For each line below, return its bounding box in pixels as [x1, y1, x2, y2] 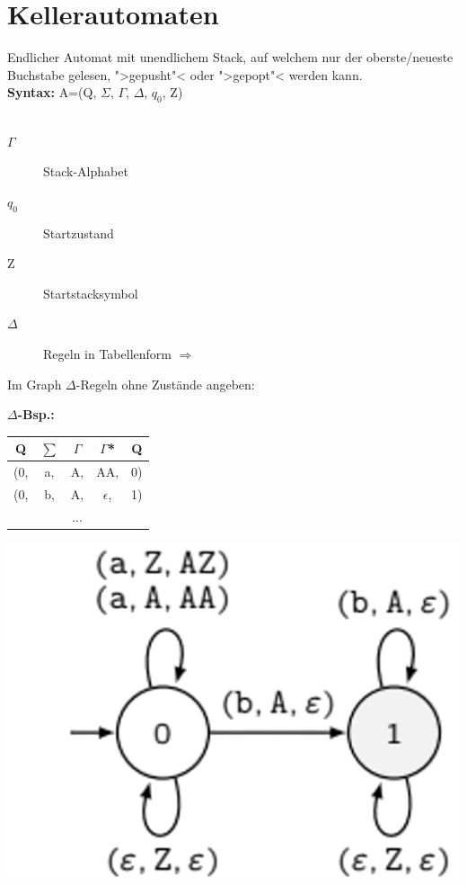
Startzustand [43, 223, 114, 242]
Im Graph [7, 374, 62, 393]
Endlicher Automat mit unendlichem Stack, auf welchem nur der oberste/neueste [7, 48, 454, 67]
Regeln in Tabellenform [43, 345, 172, 363]
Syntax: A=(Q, [7, 83, 97, 102]
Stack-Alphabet [43, 162, 128, 181]
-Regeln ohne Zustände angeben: [75, 374, 255, 393]
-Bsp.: [17, 405, 55, 424]
